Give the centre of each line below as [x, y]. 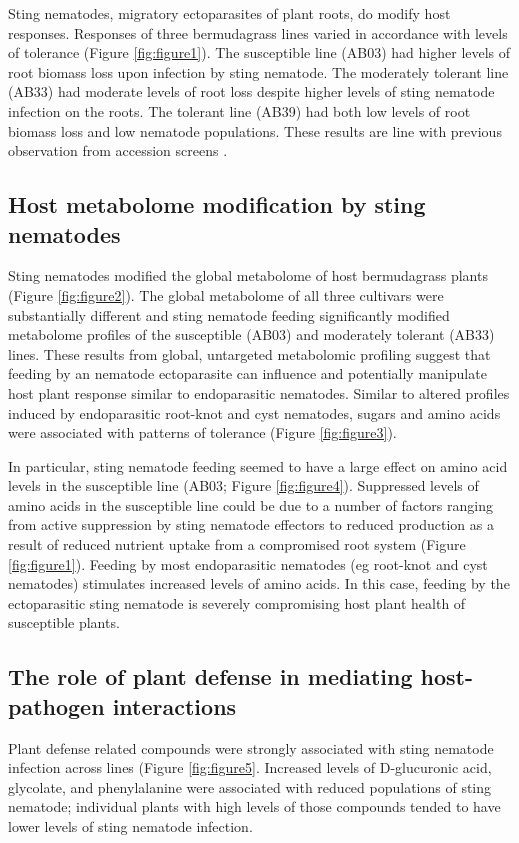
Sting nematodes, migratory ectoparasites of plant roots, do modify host [229, 13]
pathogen [56, 705]
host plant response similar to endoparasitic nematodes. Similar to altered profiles [259, 392]
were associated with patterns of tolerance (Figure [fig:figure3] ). [202, 432]
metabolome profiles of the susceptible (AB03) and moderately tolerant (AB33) [251, 334]
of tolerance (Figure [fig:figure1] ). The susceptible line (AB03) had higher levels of [259, 52]
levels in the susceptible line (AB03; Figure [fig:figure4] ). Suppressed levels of [243, 485]
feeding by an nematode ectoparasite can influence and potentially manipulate [247, 373]
